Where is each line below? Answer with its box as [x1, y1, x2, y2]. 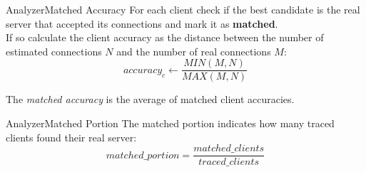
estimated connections [6, 43, 102, 58]
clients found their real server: [6, 129, 137, 144]
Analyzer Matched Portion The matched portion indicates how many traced [6, 116, 335, 131]
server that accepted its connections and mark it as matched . [6, 16, 278, 31]
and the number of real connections [116, 43, 271, 58]
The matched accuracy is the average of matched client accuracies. [6, 92, 295, 107]
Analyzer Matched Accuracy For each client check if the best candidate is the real [6, 2, 360, 16]
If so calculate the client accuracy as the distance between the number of [6, 30, 324, 45]
